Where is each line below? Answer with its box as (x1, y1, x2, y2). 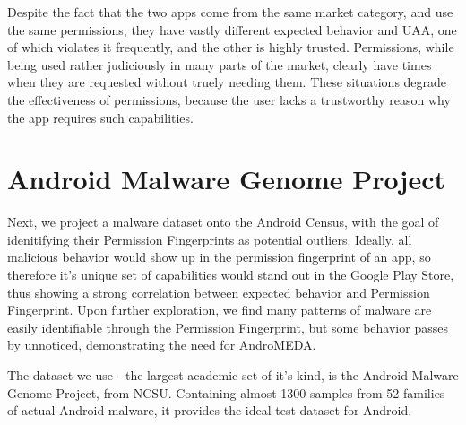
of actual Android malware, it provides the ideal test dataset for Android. (7, 401, 412, 420)
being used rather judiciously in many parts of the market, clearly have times (7, 55, 432, 74)
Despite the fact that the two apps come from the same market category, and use (7, 3, 453, 21)
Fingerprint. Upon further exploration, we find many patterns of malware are (7, 300, 432, 319)
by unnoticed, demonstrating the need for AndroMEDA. (7, 335, 316, 354)
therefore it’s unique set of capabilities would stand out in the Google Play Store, (7, 265, 454, 284)
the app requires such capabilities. (7, 108, 194, 126)
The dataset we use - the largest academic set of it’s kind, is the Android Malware (7, 366, 459, 385)
